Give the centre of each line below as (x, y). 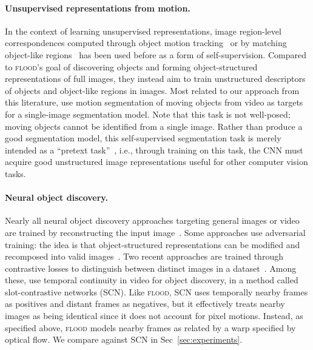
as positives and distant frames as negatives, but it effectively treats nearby (145, 304)
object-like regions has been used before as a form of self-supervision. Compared (156, 54)
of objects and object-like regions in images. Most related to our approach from (152, 90)
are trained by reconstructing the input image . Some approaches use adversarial (155, 232)
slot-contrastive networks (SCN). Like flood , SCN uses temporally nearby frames (156, 291)
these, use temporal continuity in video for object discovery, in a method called (152, 280)
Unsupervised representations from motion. (98, 8)
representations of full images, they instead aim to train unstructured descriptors (155, 79)
